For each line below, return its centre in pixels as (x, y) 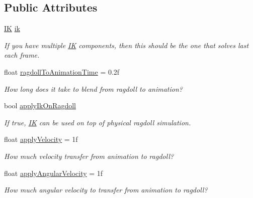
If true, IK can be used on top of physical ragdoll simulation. (98, 122)
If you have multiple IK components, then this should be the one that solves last (126, 45)
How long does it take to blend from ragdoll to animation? (93, 88)
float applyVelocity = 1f (41, 139)
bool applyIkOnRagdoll (40, 106)
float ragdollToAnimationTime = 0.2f (62, 71)
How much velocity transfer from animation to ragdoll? (89, 156)
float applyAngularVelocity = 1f (54, 173)
